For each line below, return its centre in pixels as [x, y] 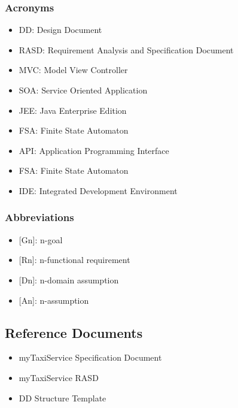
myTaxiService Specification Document [90, 357]
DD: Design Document [60, 30]
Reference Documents [74, 332]
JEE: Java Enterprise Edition [73, 110]
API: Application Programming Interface [94, 150]
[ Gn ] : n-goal [41, 239]
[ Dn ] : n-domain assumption [69, 279]
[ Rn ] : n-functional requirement [74, 260]
